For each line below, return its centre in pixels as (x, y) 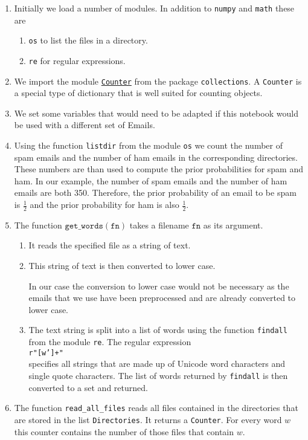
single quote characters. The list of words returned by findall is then (158, 375)
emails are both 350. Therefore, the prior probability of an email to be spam (155, 192)
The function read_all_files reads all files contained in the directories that (156, 408)
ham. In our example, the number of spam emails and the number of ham (151, 180)
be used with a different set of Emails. (85, 125)
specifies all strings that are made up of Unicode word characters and (157, 364)
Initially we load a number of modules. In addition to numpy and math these (154, 8)
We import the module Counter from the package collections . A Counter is (158, 81)
